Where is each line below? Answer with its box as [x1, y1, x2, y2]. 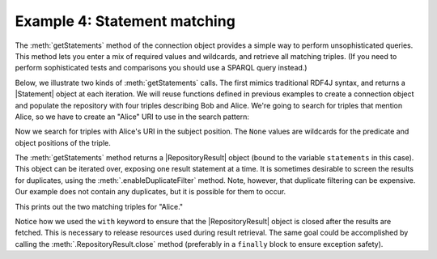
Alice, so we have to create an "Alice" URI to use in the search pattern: [15, 112, 250, 121]
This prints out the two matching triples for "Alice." [15, 202, 184, 211]
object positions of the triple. [15, 138, 111, 147]
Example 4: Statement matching [15, 12, 236, 30]
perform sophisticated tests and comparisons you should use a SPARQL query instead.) [15, 63, 308, 73]
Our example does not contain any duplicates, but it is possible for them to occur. [15, 187, 286, 197]
